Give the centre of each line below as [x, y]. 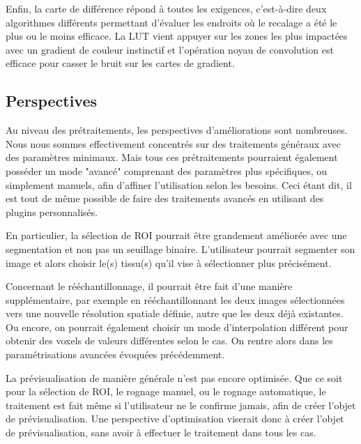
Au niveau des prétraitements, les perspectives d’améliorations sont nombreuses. [177, 130]
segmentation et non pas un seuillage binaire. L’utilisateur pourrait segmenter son [180, 248]
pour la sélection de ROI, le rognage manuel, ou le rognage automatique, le [166, 391]
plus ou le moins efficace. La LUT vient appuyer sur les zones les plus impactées [177, 36]
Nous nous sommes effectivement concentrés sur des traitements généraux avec [173, 143]
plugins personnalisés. [52, 212]
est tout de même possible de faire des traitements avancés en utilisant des [165, 198]
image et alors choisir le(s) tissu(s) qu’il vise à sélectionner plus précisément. [169, 262]
